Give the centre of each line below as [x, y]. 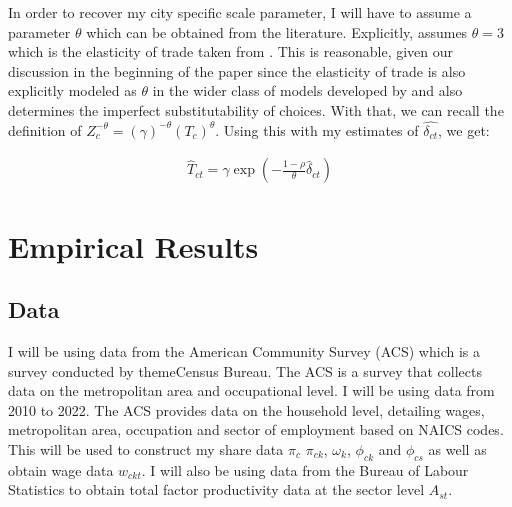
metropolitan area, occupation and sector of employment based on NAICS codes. [256, 429]
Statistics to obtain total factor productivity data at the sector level [216, 489]
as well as [457, 448]
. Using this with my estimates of [317, 129]
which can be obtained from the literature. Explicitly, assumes [277, 31]
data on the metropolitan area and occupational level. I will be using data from [251, 390]
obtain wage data [61, 469]
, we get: [464, 129]
